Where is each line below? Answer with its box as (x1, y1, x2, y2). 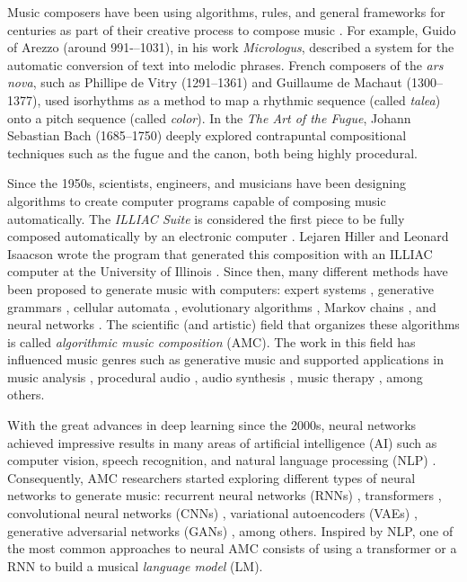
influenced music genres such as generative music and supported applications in (7, 350, 444, 369)
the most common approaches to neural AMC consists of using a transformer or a (7, 539, 457, 558)
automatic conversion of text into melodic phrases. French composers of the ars (7, 55, 444, 74)
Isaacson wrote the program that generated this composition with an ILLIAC (7, 244, 433, 263)
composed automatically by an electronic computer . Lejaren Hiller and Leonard (7, 227, 449, 246)
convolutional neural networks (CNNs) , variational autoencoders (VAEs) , (7, 504, 418, 523)
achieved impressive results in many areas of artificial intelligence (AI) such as (7, 433, 437, 452)
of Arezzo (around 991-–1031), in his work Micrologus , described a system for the (7, 38, 454, 57)
